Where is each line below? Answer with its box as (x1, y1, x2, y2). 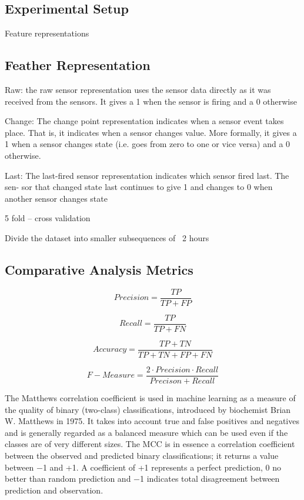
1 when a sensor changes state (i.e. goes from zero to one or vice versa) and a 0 (5, 138, 290, 150)
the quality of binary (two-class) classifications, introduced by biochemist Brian (5, 403, 291, 415)
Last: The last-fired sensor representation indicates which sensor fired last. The (5, 169, 289, 181)
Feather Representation (5, 56, 151, 74)
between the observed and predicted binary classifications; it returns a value (5, 449, 279, 461)
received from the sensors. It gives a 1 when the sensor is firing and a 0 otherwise (5, 95, 297, 107)
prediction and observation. (5, 484, 103, 496)
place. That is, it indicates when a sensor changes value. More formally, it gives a (5, 126, 297, 138)
